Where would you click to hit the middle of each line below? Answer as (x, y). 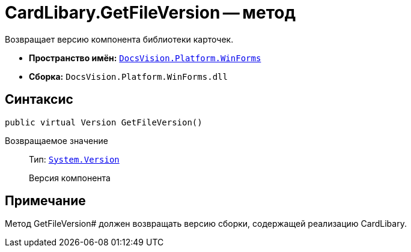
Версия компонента (70, 178)
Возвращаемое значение (56, 140)
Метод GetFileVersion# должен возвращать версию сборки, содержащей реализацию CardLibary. (206, 224)
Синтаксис (39, 100)
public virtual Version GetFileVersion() (104, 122)
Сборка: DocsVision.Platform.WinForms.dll (128, 76)
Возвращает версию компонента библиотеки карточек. (119, 39)
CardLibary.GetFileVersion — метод (150, 13)
